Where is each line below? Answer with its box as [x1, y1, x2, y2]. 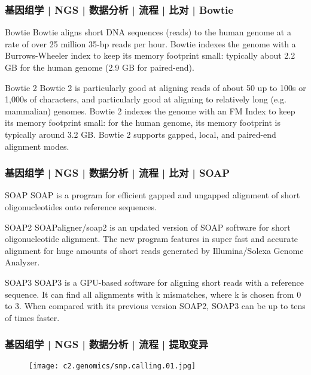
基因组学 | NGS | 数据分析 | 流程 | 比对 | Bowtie [5, 2, 234, 17]
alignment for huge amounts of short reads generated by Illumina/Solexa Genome [5, 244, 304, 256]
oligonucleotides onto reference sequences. [5, 200, 157, 213]
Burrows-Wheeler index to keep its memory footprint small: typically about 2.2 [5, 49, 295, 62]
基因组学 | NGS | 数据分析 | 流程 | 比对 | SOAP [5, 165, 230, 180]
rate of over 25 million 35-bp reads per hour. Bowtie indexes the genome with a [5, 37, 296, 50]
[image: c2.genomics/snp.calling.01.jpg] [29, 361, 196, 370]
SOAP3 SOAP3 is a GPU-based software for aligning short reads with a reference [5, 276, 304, 288]
